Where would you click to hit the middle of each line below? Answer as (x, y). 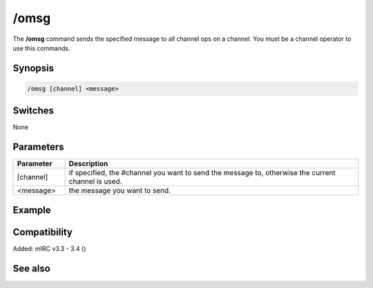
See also (32, 268)
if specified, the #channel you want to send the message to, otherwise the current (202, 173)
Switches (34, 111)
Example (32, 210)
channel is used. (95, 181)
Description (88, 164)
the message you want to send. (120, 190)
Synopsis (34, 68)
